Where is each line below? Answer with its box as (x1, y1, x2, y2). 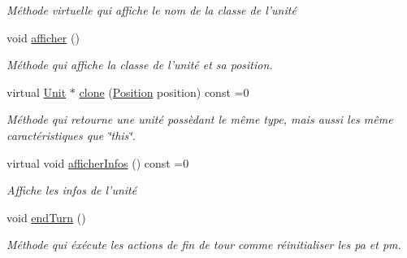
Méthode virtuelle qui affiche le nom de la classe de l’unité (6, 2, 297, 18)
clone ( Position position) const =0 (79, 83, 249, 100)
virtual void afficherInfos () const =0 (6, 154, 189, 171)
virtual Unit (6, 83, 67, 100)
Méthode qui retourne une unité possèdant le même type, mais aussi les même (6, 111, 393, 128)
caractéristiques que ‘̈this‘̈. (6, 126, 136, 143)
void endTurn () (6, 208, 86, 225)
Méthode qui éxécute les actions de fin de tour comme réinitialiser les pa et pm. (6, 236, 401, 253)
